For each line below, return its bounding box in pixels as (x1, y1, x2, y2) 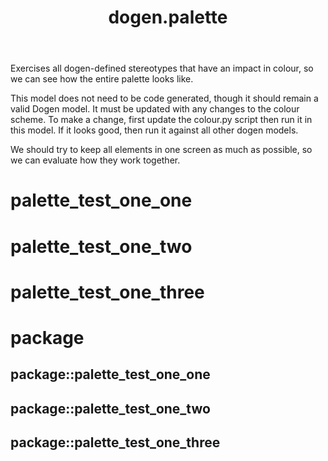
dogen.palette (108, 6, 228, 29)
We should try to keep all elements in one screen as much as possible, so (10, 144, 313, 156)
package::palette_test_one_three (10, 434, 221, 451)
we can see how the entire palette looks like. (10, 73, 194, 85)
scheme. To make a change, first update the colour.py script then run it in (10, 114, 313, 126)
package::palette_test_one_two (10, 400, 211, 417)
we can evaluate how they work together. (10, 154, 181, 166)
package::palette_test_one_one (10, 366, 211, 383)
